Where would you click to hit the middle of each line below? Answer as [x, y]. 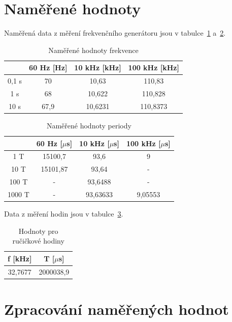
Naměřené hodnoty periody [89, 125]
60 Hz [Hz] [48, 68]
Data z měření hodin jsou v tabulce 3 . [64, 213]
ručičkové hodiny [38, 241]
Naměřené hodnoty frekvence [93, 50]
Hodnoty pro [38, 231]
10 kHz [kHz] [98, 68]
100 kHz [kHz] [154, 68]
